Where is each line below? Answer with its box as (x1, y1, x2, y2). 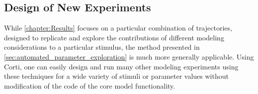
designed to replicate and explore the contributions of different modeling (4, 32, 224, 42)
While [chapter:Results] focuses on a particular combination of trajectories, (4, 23, 232, 33)
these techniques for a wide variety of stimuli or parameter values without (4, 71, 229, 81)
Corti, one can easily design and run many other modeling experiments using (4, 61, 239, 71)
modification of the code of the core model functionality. (4, 80, 175, 91)
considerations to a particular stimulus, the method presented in (4, 42, 200, 52)
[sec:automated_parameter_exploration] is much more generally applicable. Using (4, 51, 254, 62)
